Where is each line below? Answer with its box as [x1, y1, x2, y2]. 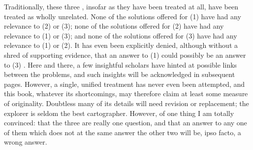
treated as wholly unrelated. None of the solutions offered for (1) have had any [4, 11, 241, 21]
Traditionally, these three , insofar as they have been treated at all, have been [4, 1, 238, 11]
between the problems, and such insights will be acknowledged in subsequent [4, 69, 235, 79]
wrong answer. [4, 137, 47, 147]
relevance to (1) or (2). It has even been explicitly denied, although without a [4, 40, 238, 50]
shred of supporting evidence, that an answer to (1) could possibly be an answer [4, 49, 246, 60]
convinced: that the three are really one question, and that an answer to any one [4, 117, 247, 128]
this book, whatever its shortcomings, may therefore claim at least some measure [4, 88, 248, 99]
